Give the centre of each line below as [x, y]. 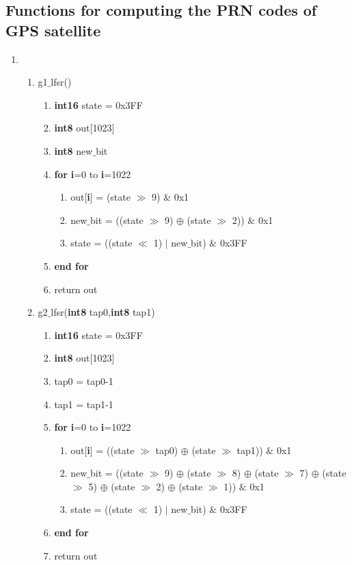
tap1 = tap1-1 [84, 404]
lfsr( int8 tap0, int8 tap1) [103, 312]
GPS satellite [53, 30]
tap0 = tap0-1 [84, 380]
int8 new [73, 150]
